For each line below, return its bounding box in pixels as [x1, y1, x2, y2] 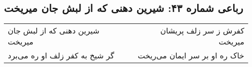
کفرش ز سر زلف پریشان [160, 25, 244, 36]
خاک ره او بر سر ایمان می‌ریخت [138, 50, 244, 61]
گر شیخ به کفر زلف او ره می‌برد [8, 50, 114, 61]
